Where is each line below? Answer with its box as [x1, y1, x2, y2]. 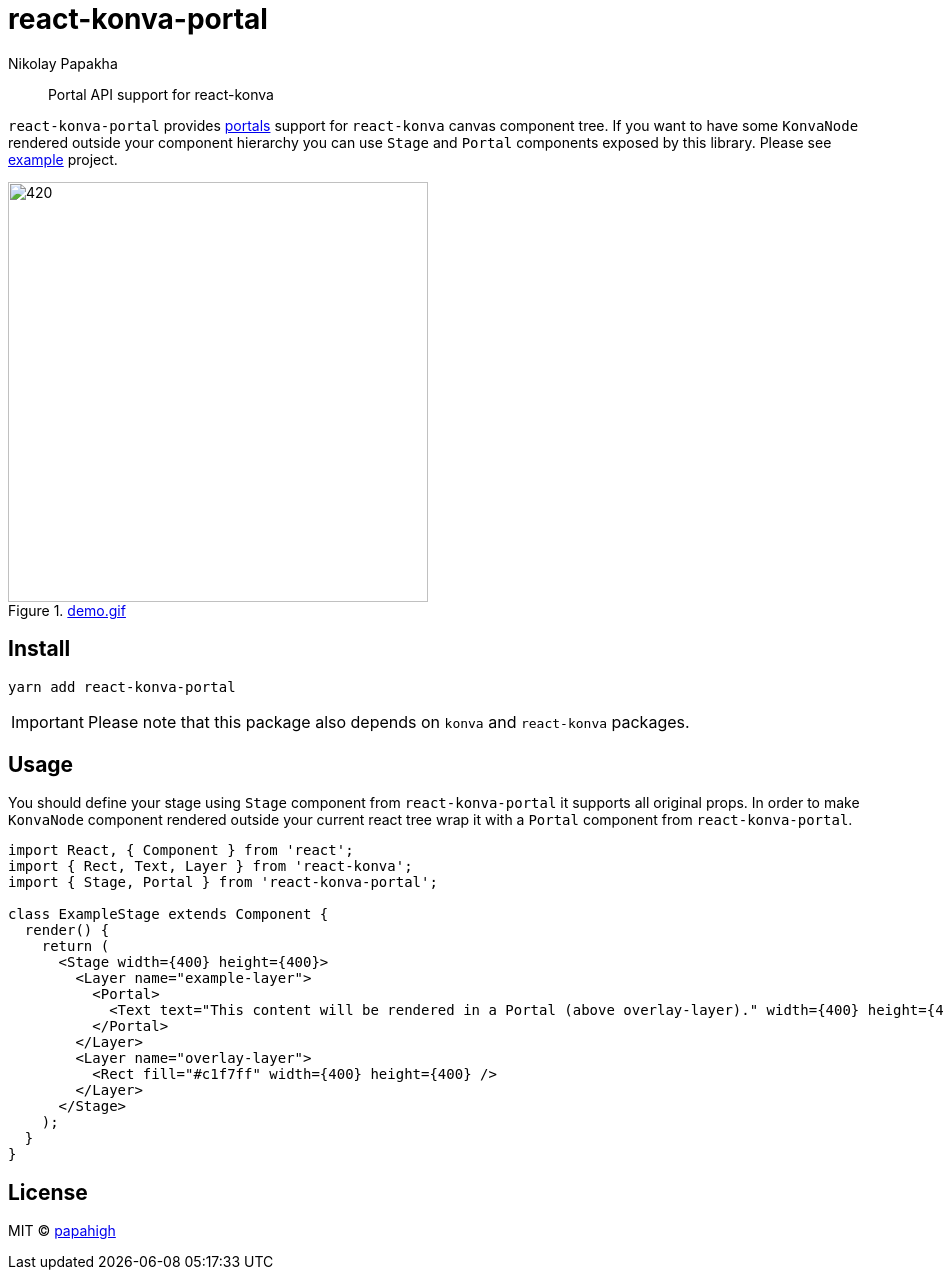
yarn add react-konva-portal [8, 678, 236, 695]
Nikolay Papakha [8, 54, 118, 72]
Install [8, 636, 71, 662]
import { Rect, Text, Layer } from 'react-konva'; [8, 858, 413, 875]
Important [11, 711, 84, 732]
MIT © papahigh [8, 1222, 116, 1240]
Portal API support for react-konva [48, 85, 274, 103]
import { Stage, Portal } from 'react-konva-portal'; [8, 874, 438, 891]
